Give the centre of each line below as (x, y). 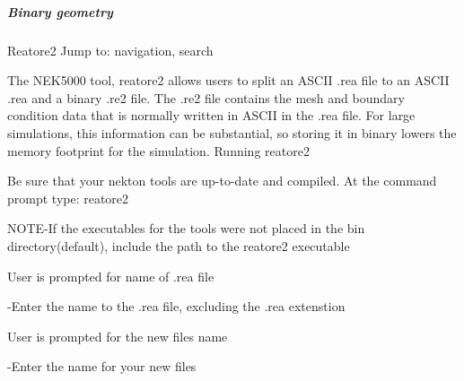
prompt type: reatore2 (68, 198)
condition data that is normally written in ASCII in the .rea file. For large (211, 115)
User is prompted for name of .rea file (111, 276)
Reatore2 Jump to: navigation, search (110, 50)
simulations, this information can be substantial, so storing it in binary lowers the (232, 132)
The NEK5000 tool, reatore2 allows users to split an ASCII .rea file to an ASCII (228, 80)
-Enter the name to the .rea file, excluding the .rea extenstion (176, 306)
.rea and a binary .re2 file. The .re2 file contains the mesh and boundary (206, 97)
